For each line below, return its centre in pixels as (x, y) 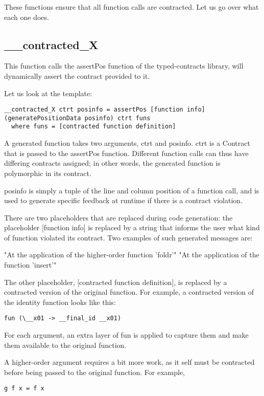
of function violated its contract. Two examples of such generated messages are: (128, 237)
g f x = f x (24, 389)
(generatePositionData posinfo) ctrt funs (77, 118)
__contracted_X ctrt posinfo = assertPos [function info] (105, 110)
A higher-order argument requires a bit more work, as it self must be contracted (129, 362)
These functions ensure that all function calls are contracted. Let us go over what (131, 7)
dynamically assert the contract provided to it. (77, 75)
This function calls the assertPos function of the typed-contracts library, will (124, 66)
